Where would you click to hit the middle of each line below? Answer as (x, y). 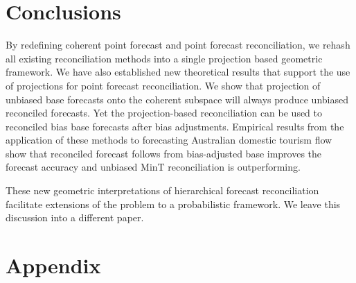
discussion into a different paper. (75, 217)
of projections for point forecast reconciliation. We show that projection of (163, 85)
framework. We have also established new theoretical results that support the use (178, 72)
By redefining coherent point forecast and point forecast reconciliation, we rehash (178, 45)
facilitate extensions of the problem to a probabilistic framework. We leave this (173, 204)
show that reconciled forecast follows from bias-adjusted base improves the (164, 153)
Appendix (53, 265)
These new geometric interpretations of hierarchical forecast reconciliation (162, 190)
